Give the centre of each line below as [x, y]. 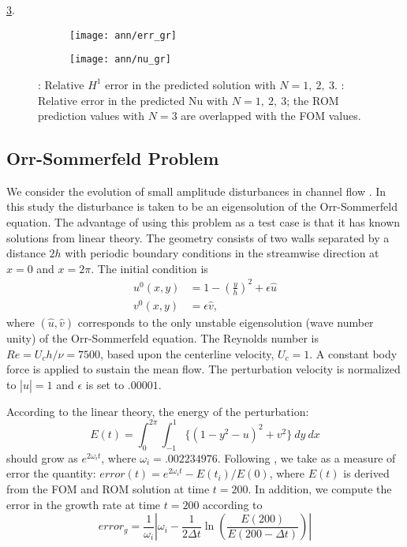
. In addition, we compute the [320, 488]
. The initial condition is [149, 268]
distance [26, 253]
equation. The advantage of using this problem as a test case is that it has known [203, 222]
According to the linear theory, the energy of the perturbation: [158, 411]
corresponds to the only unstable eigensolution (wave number [226, 322]
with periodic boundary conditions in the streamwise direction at [222, 253]
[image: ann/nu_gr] [120, 60]
